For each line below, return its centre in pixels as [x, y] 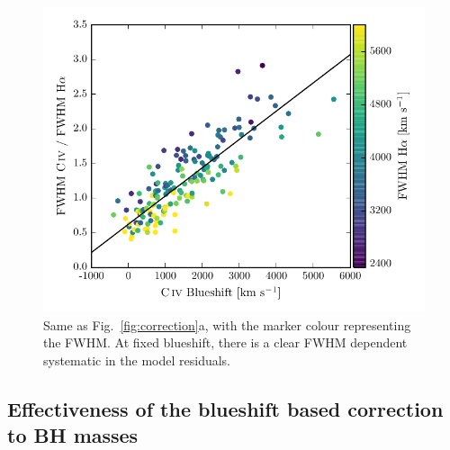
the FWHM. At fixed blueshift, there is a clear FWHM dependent [225, 342]
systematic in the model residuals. [137, 360]
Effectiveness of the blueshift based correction [225, 408]
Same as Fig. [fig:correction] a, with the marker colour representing [227, 324]
